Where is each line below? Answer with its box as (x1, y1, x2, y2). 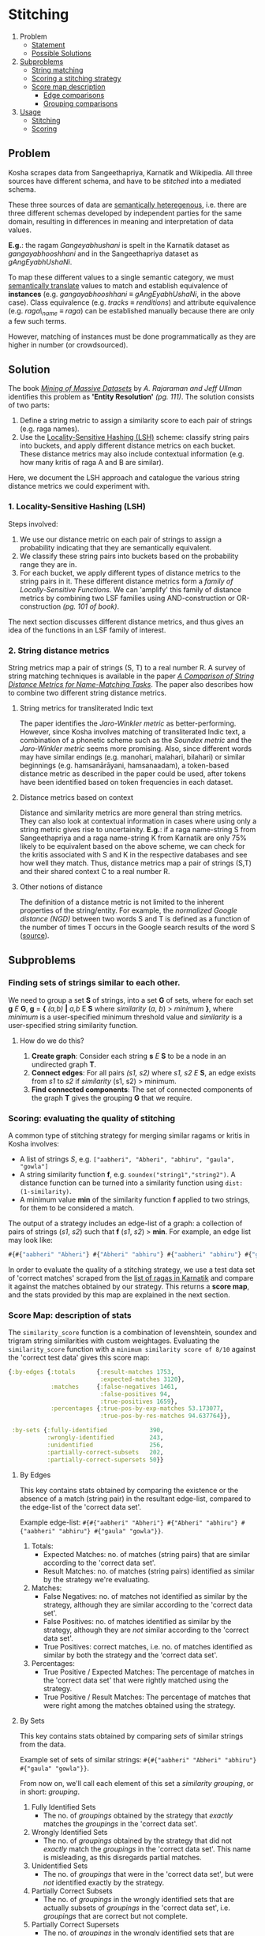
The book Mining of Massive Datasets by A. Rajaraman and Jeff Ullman (8, 384, 242, 393)
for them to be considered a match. (19, 1202, 135, 1213)
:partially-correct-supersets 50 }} (47, 1455, 164, 1464)
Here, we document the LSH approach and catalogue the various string (8, 473, 241, 482)
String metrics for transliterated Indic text (19, 703, 154, 712)
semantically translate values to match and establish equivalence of (8, 280, 229, 290)
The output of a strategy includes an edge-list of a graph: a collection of (8, 1218, 243, 1228)
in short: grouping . (19, 1787, 80, 1796)
